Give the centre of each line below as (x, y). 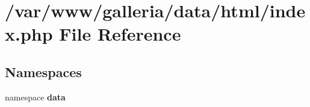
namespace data (35, 97)
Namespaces (43, 71)
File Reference (120, 34)
